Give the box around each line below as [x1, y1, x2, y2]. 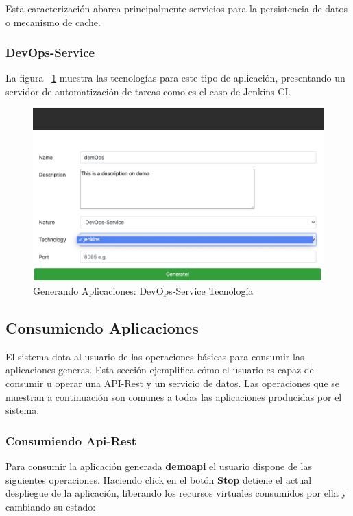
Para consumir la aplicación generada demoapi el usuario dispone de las [5, 459, 313, 474]
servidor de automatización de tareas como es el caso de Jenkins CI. [5, 84, 291, 98]
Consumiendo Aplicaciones [5, 317, 199, 339]
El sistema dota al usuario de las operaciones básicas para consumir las [5, 349, 304, 363]
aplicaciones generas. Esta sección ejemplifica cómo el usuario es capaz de [5, 363, 314, 377]
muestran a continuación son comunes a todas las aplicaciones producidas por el [5, 389, 342, 404]
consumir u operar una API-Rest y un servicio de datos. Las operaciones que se [5, 376, 340, 391]
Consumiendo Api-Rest [5, 432, 137, 449]
